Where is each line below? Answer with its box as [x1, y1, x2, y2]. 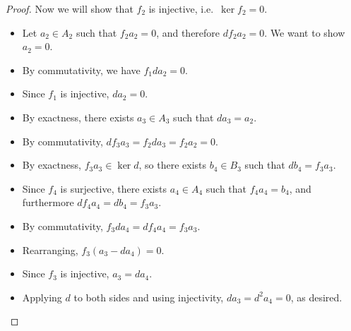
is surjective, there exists [60, 181, 167, 195]
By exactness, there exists [22, 109, 134, 124]
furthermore [22, 195, 74, 210]
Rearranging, [22, 242, 78, 257]
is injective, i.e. [148, 1, 214, 16]
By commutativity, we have [22, 62, 141, 77]
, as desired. [290, 289, 343, 304]
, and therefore [156, 25, 220, 40]
